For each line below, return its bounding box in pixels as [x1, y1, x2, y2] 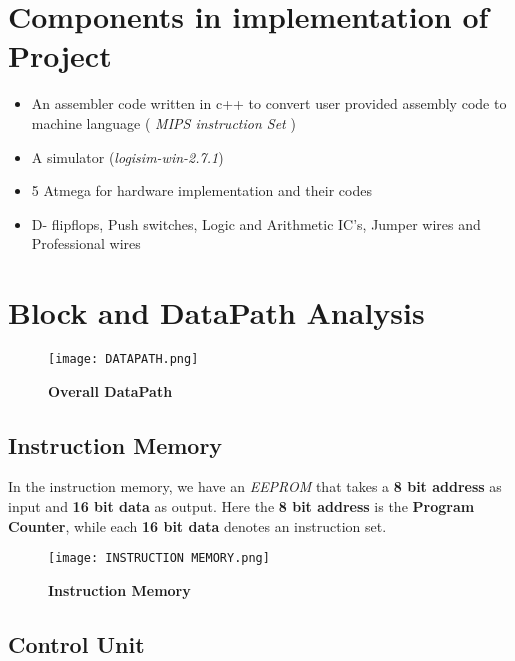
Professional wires [31, 233, 141, 254]
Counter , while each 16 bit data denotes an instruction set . [8, 515, 387, 536]
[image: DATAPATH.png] [48, 352, 199, 366]
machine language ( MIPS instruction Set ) [31, 112, 296, 133]
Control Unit [8, 628, 145, 659]
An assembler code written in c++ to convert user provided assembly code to [31, 93, 507, 114]
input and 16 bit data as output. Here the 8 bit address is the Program [8, 496, 475, 517]
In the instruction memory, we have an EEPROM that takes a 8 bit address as [8, 476, 502, 497]
